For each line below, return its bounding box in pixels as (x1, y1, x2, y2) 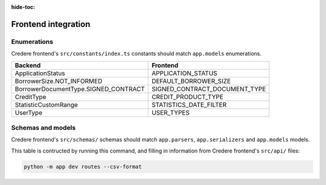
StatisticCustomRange (14, 100, 78, 109)
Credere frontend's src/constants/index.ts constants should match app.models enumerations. (11, 50, 262, 57)
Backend (14, 61, 41, 69)
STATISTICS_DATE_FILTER (152, 100, 227, 109)
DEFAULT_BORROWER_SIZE (152, 77, 231, 85)
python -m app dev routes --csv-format (24, 163, 142, 170)
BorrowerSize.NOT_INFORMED (14, 77, 103, 85)
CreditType (14, 92, 46, 101)
